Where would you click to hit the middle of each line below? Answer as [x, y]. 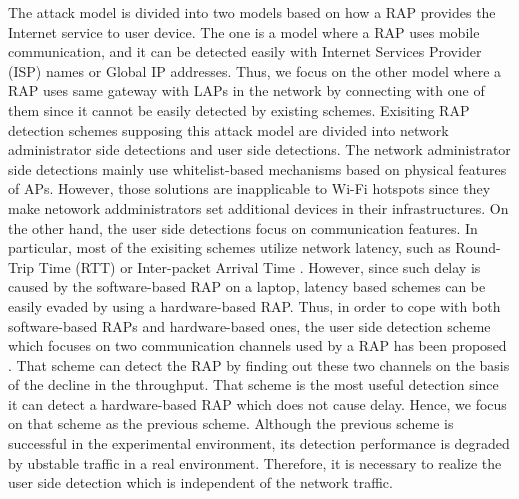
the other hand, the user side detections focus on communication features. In [243, 227]
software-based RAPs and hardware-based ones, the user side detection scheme [249, 325]
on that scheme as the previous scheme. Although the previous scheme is [231, 423]
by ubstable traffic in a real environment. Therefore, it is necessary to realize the [255, 462]
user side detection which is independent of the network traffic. [200, 482]
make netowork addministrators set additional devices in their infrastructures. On [258, 207]
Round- [478, 247]
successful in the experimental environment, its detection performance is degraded [259, 443]
